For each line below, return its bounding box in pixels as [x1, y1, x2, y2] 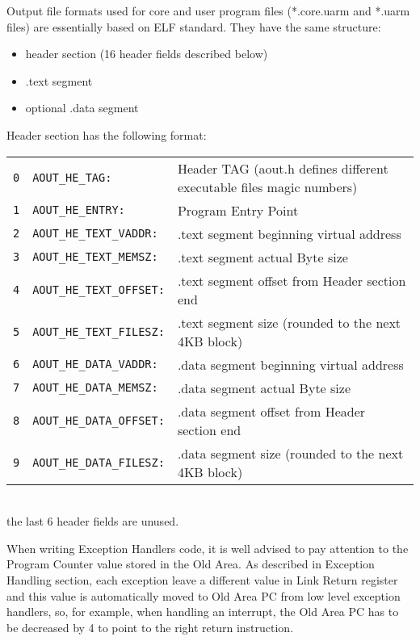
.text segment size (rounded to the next [177, 312, 401, 332]
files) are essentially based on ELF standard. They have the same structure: [6, 18, 381, 35]
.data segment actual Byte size [177, 378, 351, 397]
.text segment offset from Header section [177, 270, 406, 290]
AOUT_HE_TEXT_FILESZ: [32, 325, 165, 338]
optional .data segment [25, 99, 139, 116]
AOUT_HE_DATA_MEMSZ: [32, 381, 158, 395]
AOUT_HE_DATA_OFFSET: [32, 413, 165, 427]
